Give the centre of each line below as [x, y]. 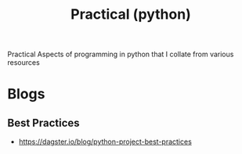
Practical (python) [131, 14]
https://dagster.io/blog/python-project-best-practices [105, 141]
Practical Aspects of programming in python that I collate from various [121, 54]
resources [23, 63]
